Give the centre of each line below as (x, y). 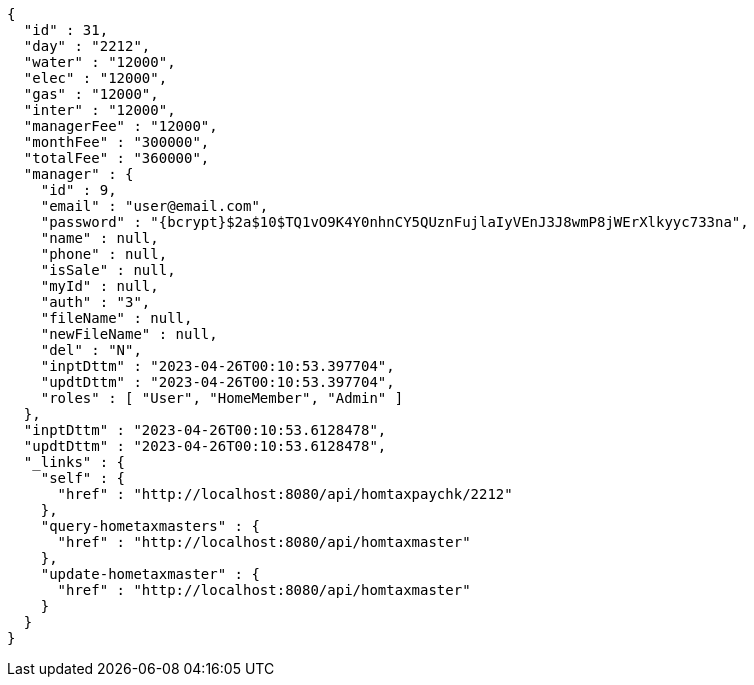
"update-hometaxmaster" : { (150, 574)
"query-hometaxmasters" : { (150, 526)
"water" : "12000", (99, 62)
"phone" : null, (104, 254)
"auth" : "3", (95, 302)
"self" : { (83, 478)
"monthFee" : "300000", (116, 142)
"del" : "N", (91, 350)
